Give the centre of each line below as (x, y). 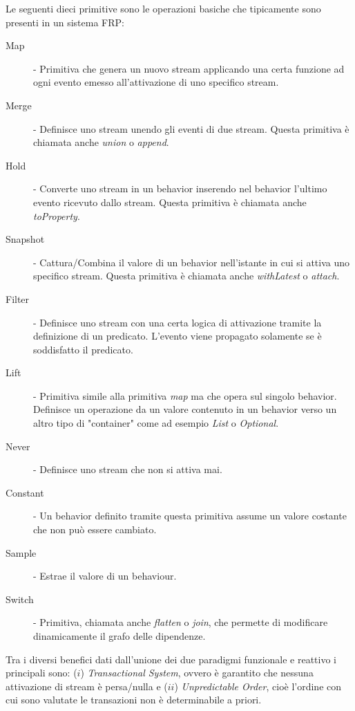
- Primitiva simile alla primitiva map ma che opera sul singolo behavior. (185, 395)
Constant (25, 492)
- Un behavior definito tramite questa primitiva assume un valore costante (190, 516)
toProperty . (57, 215)
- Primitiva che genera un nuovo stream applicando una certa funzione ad (189, 68)
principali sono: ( (41, 673)
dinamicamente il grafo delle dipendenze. (119, 636)
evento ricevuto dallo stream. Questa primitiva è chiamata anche (170, 202)
